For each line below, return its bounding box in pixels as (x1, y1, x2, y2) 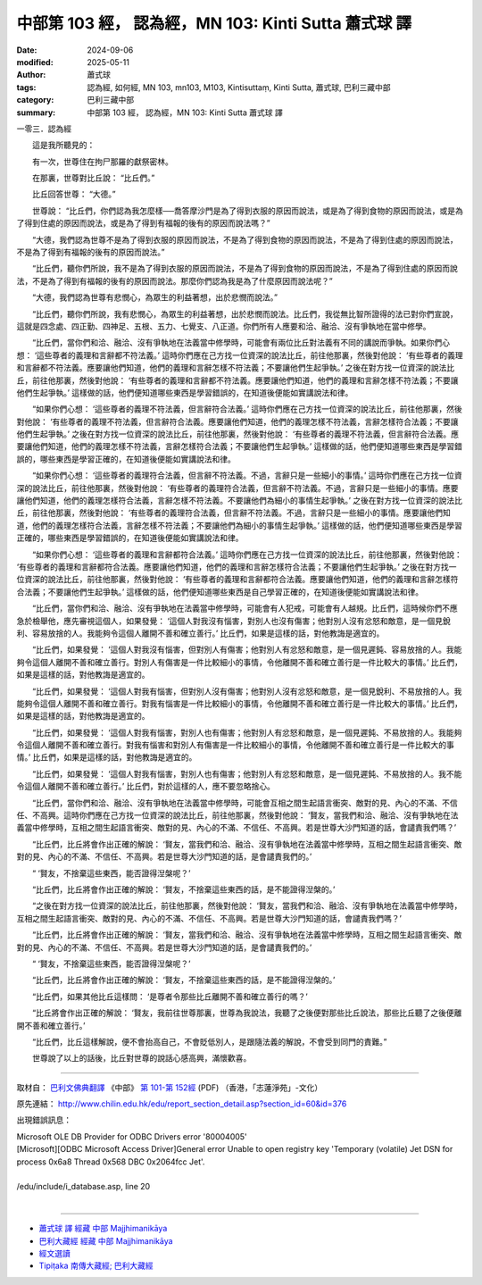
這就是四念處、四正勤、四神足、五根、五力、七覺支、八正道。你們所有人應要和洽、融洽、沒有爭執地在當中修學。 (16, 321, 431, 331)
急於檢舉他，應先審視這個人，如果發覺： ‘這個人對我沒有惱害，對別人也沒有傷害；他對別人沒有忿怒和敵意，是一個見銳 (16, 615, 451, 626)
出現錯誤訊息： (16, 1114, 71, 1125)
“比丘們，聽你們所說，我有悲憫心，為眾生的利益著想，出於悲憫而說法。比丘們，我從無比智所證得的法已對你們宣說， (31, 308, 459, 319)
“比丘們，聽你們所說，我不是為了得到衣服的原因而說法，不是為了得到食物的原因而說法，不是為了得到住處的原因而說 (31, 263, 459, 274)
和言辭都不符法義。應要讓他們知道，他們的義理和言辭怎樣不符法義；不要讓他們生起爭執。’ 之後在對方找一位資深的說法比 (16, 363, 455, 373)
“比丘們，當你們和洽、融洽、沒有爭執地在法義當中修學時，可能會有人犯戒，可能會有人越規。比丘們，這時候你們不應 (31, 603, 459, 613)
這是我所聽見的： (31, 139, 96, 151)
